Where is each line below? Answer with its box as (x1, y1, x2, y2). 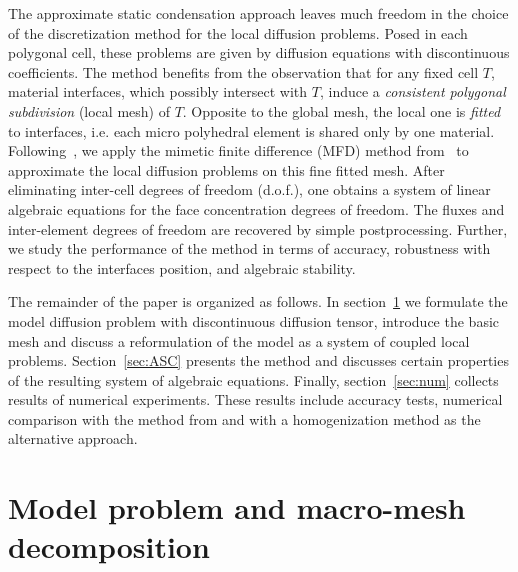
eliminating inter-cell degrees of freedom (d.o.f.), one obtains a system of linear (8, 179, 491, 200)
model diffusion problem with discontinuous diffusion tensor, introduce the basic (8, 310, 500, 331)
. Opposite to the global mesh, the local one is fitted (182, 100, 501, 121)
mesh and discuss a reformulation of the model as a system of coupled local (8, 330, 470, 351)
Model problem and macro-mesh (8, 487, 466, 528)
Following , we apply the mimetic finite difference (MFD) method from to (8, 140, 469, 161)
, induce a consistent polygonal (319, 81, 506, 102)
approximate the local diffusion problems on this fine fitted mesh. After (8, 159, 445, 180)
